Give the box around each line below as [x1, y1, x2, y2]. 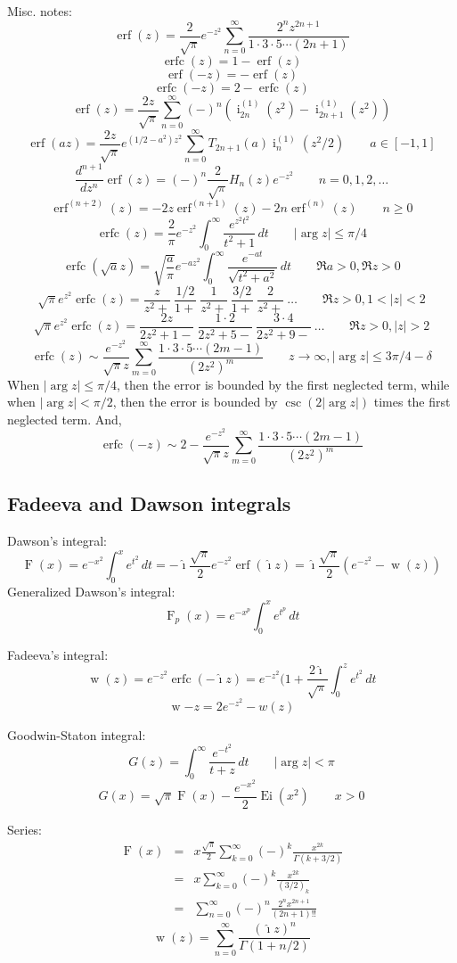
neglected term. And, [7, 409, 122, 428]
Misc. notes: [7, 2, 72, 20]
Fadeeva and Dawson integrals [7, 490, 291, 517]
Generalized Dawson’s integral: [7, 581, 175, 600]
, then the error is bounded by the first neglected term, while [117, 374, 450, 393]
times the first [373, 392, 451, 411]
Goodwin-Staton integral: [7, 725, 146, 744]
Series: [7, 820, 43, 839]
